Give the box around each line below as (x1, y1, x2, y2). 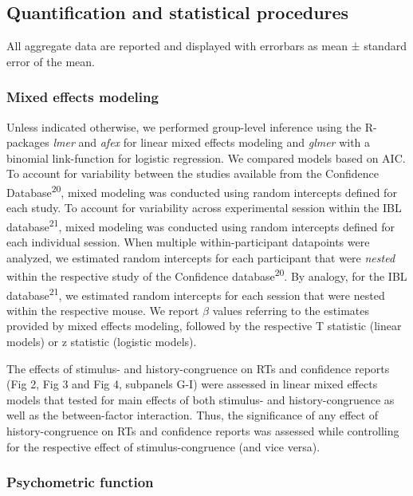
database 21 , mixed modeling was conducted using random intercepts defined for (6, 215, 395, 234)
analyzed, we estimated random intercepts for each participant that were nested (6, 249, 395, 266)
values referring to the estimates (212, 301, 369, 318)
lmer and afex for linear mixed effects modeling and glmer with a (53, 134, 371, 151)
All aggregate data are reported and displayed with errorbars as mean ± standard (6, 37, 407, 54)
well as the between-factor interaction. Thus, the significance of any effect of (6, 407, 379, 423)
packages (6, 134, 49, 151)
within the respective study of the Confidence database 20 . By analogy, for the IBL (6, 266, 407, 284)
